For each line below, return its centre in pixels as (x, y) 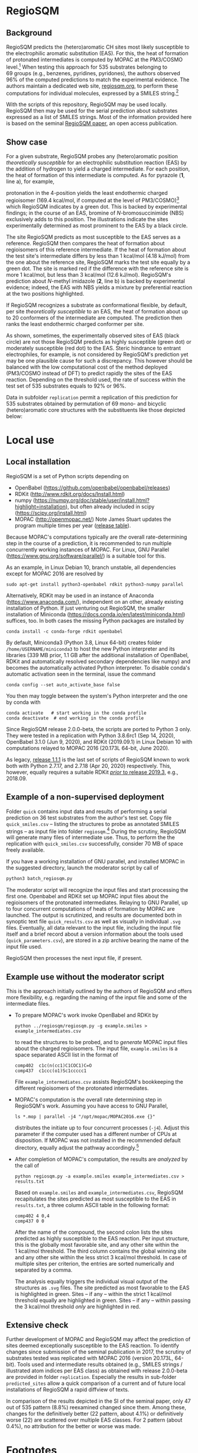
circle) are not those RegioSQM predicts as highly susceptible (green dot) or (99, 341)
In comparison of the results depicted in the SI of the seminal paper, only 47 (98, 1401)
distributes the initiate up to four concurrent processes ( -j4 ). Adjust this (102, 1128)
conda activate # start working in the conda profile (76, 713)
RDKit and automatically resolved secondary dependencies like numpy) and (98, 661)
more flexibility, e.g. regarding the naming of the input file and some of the (97, 997)
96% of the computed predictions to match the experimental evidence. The (98, 79)
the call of (27, 1165)
